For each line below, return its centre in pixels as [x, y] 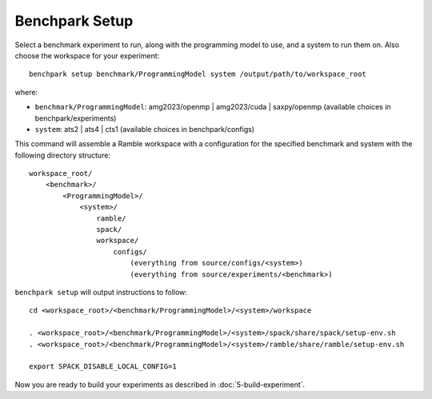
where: [26, 92]
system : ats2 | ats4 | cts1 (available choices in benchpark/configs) [145, 129]
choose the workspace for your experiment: [87, 55]
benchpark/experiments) [76, 118]
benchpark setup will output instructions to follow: [101, 292]
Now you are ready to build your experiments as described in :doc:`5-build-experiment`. [160, 385]
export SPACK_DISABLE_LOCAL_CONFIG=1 [103, 367]
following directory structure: [63, 155]
